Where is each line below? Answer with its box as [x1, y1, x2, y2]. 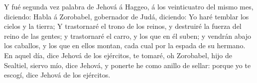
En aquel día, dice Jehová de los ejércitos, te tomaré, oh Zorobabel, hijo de [4, 50, 232, 60]
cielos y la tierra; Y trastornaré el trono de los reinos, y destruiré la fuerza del [4, 21, 242, 31]
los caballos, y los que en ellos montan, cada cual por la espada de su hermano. [4, 40, 246, 51]
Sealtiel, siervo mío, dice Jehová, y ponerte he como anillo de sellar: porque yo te [4, 60, 251, 70]
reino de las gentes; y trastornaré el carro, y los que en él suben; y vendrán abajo [4, 30, 252, 41]
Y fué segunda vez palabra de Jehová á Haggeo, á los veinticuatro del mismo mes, [4, 1, 254, 11]
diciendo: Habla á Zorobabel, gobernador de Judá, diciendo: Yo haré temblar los [4, 11, 249, 21]
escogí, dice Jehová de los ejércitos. [4, 70, 111, 80]
